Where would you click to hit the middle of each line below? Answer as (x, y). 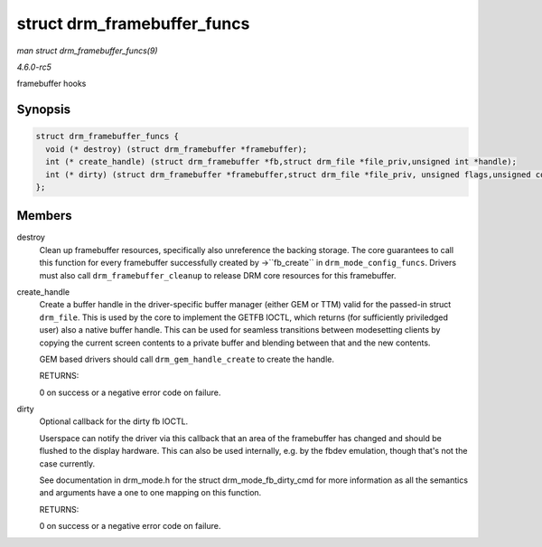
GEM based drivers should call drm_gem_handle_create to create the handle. (187, 359)
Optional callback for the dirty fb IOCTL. (114, 421)
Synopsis (44, 110)
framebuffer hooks (51, 84)
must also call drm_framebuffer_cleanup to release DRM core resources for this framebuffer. (218, 275)
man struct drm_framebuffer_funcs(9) (87, 51)
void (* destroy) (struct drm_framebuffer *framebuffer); (177, 149)
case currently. (67, 463)
